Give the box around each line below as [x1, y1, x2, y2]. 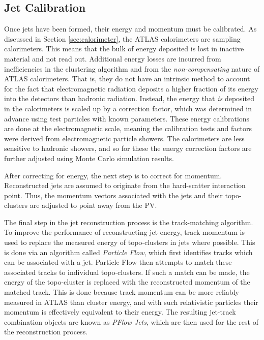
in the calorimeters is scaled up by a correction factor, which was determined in [4, 103, 252, 113]
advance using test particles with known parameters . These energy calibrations [4, 113, 250, 123]
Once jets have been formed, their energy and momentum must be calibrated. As [4, 23, 257, 34]
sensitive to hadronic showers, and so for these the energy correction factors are [4, 143, 252, 153]
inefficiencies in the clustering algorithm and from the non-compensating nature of [4, 63, 260, 74]
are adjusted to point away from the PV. [30, 200, 157, 210]
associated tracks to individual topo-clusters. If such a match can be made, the [4, 266, 250, 277]
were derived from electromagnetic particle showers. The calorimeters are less [4, 133, 245, 143]
